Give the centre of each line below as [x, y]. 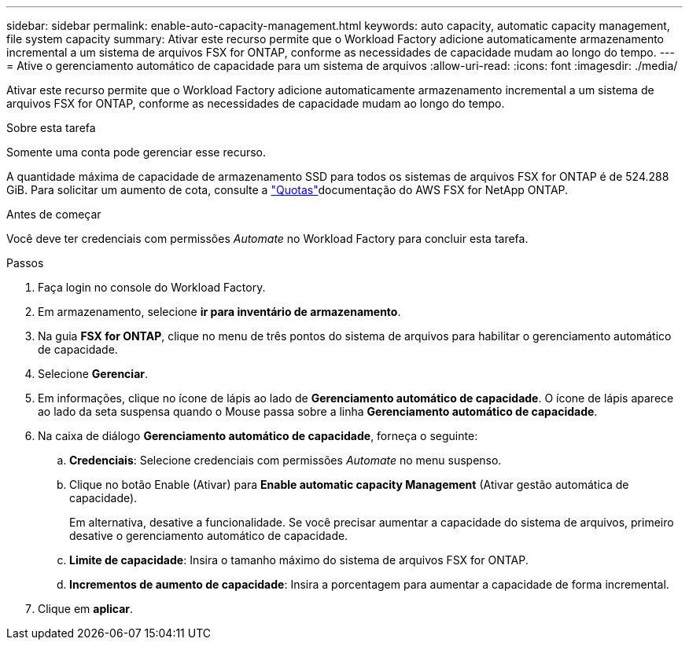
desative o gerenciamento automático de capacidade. [209, 536]
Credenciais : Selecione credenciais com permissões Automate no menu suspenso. [286, 460]
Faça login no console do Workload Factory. [152, 287]
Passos [25, 263]
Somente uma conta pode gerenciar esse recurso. [136, 152]
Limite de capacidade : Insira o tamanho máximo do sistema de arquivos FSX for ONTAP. [299, 560]
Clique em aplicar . [86, 609]
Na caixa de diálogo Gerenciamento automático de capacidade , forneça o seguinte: [258, 436]
